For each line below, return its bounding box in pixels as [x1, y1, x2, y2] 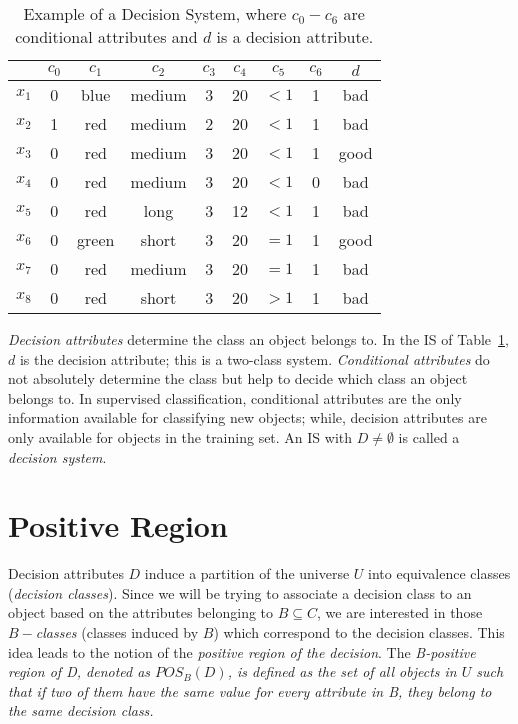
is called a [398, 426, 460, 447]
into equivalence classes [368, 563, 511, 584]
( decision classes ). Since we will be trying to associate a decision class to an [8, 582, 472, 603]
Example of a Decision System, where [23, 2, 287, 25]
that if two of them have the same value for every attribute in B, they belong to [8, 680, 492, 701]
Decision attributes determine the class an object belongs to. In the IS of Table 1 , [8, 329, 509, 349]
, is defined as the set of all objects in [227, 661, 457, 682]
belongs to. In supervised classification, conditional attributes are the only [8, 387, 462, 408]
